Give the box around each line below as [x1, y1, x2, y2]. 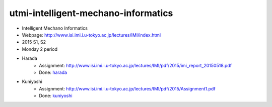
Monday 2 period [22, 46, 58, 52]
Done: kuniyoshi [39, 93, 73, 99]
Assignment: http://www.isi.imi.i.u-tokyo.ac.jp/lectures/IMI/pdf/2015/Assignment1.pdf [39, 85, 216, 91]
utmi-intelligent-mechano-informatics [9, 8, 173, 19]
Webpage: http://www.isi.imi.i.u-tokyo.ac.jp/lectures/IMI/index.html [22, 32, 161, 38]
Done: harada [39, 69, 67, 75]
